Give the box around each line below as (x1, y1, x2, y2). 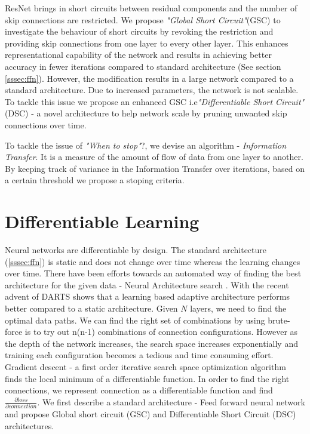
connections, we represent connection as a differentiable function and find (5, 384, 273, 396)
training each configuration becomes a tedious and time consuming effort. (5, 349, 274, 361)
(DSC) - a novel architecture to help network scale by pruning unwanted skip (5, 107, 287, 119)
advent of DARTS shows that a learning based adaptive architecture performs (5, 290, 290, 303)
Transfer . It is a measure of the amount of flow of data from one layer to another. (5, 150, 303, 163)
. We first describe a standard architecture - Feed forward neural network (37, 395, 305, 408)
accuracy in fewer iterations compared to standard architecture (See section (5, 60, 281, 72)
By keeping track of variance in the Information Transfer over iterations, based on (5, 162, 305, 174)
